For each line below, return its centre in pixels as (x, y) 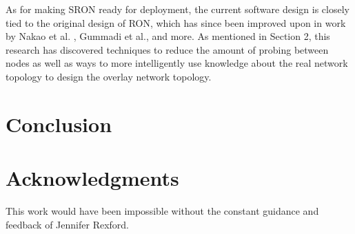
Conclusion (59, 124)
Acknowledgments (92, 178)
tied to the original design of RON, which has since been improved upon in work (176, 22)
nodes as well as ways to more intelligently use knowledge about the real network (177, 63)
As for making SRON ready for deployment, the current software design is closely (177, 9)
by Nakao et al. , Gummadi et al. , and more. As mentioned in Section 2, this (168, 36)
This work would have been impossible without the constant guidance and (162, 211)
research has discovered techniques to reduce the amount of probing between (167, 49)
